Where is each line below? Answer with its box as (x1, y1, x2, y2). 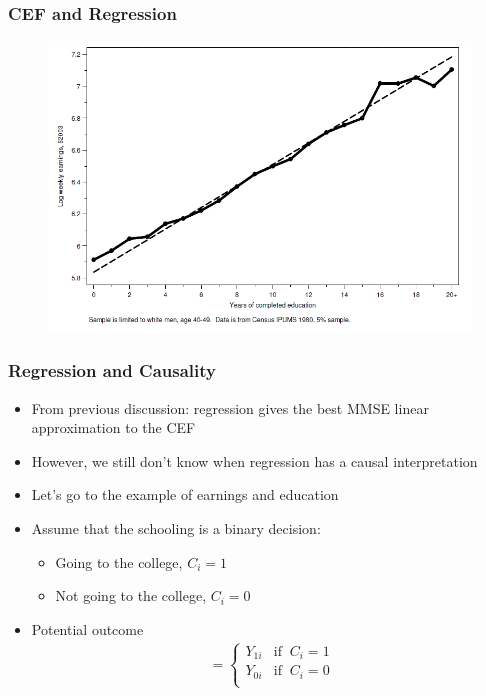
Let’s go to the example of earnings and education (31, 484, 339, 505)
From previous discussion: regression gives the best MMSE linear (31, 397, 429, 418)
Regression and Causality (8, 358, 216, 383)
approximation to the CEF (31, 417, 196, 438)
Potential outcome (31, 618, 144, 639)
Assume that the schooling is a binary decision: (31, 518, 321, 539)
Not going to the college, (55, 585, 207, 606)
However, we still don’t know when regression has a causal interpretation (31, 450, 478, 471)
